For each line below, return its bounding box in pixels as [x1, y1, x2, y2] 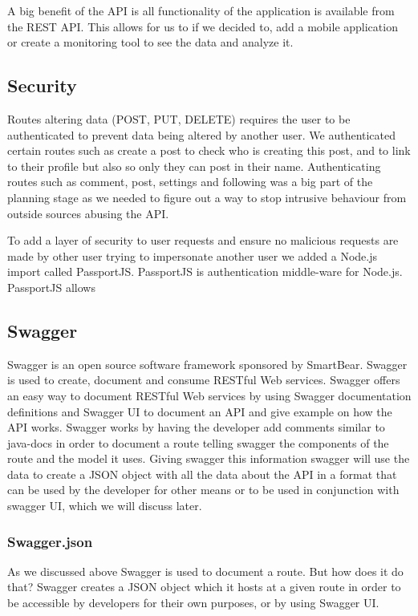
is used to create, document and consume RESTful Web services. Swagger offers [7, 371, 400, 388]
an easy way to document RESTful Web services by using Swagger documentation [7, 387, 412, 403]
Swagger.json [7, 531, 93, 551]
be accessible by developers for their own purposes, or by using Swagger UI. [7, 594, 379, 611]
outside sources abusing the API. [7, 205, 169, 221]
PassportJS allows [7, 278, 95, 295]
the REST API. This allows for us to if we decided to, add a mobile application [7, 18, 398, 34]
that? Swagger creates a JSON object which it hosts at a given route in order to [7, 578, 401, 595]
